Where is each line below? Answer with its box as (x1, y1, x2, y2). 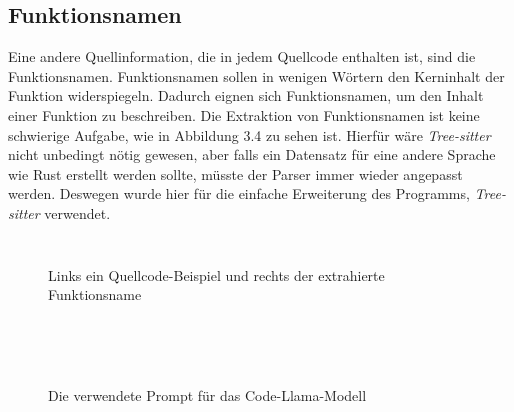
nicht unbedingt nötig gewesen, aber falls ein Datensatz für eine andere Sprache (8, 144, 496, 165)
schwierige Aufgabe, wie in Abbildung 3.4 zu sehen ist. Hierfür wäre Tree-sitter (8, 124, 491, 145)
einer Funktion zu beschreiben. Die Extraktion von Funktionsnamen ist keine (8, 104, 480, 125)
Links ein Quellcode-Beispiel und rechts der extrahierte (48, 264, 385, 285)
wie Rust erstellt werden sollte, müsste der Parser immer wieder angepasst (8, 163, 463, 184)
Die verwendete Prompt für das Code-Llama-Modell (48, 384, 367, 405)
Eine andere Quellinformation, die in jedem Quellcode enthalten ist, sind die (8, 46, 476, 67)
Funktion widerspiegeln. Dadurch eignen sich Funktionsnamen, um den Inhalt (8, 85, 484, 106)
